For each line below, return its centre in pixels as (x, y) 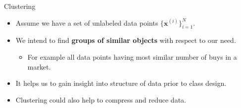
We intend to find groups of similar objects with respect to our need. (126, 40)
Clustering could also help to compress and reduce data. (101, 99)
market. (39, 66)
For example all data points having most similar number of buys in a (132, 56)
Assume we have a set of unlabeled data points (87, 22)
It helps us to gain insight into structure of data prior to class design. (121, 83)
